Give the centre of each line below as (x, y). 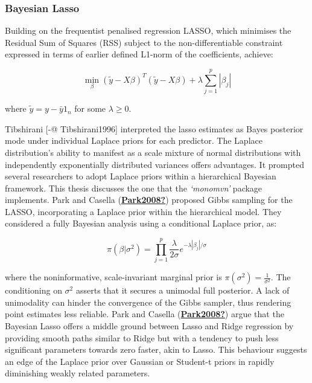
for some (90, 108)
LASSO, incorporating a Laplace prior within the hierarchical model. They (143, 211)
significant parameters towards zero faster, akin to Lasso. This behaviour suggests (156, 349)
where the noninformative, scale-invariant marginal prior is (113, 277)
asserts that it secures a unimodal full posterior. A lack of (183, 290)
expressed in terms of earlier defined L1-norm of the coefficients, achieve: (139, 54)
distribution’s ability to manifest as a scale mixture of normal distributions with (153, 152)
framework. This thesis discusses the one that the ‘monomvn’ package (134, 188)
